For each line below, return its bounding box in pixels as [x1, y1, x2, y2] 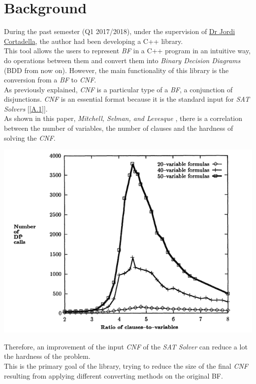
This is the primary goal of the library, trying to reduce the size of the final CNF [4, 361, 248, 371]
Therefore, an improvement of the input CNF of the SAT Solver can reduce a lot [4, 341, 248, 351]
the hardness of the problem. [4, 351, 91, 361]
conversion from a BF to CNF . [4, 75, 96, 85]
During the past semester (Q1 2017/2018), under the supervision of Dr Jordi [4, 26, 235, 37]
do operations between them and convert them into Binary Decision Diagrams [4, 55, 241, 65]
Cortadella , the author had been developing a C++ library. [4, 36, 183, 46]
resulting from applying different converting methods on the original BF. [4, 370, 223, 381]
